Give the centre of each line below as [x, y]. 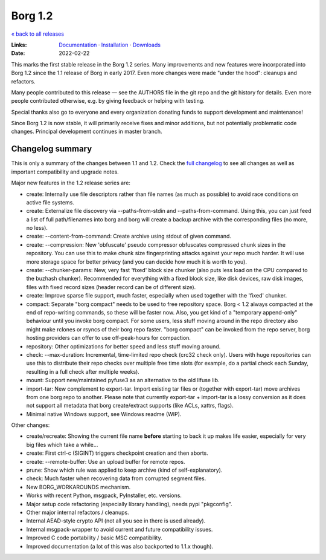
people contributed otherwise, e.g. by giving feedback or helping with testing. [108, 101]
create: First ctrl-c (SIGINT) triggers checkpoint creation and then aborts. [117, 453]
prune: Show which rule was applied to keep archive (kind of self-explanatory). [124, 470]
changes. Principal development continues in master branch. [87, 132]
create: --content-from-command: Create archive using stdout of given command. [129, 236]
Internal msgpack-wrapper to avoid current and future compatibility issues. [120, 529]
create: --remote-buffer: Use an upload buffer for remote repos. [106, 461]
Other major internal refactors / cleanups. [78, 512]
